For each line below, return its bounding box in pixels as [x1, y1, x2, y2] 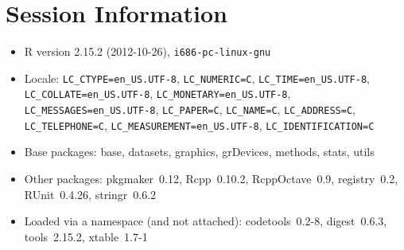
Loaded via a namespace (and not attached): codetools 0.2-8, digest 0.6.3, [24, 213, 387, 229]
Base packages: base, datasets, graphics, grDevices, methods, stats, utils [24, 143, 375, 160]
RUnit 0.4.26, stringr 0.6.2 [24, 186, 157, 202]
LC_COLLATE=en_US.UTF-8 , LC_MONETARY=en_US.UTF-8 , [24, 85, 291, 102]
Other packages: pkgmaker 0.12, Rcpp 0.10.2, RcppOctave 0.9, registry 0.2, [24, 170, 398, 186]
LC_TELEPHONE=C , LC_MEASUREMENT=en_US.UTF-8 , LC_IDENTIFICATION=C [24, 116, 375, 133]
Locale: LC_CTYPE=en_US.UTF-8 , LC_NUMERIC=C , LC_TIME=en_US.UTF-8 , [24, 69, 370, 86]
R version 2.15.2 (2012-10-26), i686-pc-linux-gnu [24, 43, 271, 60]
